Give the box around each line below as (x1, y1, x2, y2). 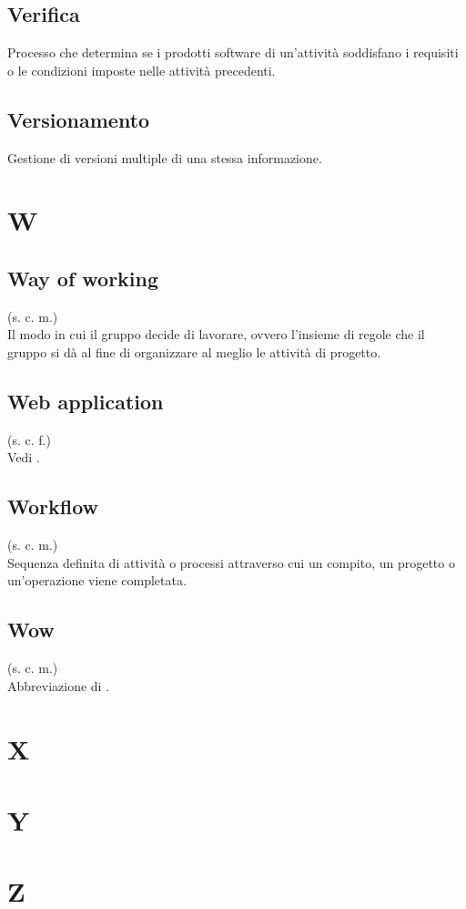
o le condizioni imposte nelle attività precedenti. (7, 60, 276, 79)
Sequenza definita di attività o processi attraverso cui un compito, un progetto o (7, 553, 455, 572)
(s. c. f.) (7, 429, 51, 449)
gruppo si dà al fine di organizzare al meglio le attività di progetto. (7, 342, 381, 361)
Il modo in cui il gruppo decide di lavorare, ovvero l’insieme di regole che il (7, 325, 425, 344)
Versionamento (7, 105, 150, 133)
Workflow (7, 492, 99, 521)
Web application (7, 387, 164, 415)
